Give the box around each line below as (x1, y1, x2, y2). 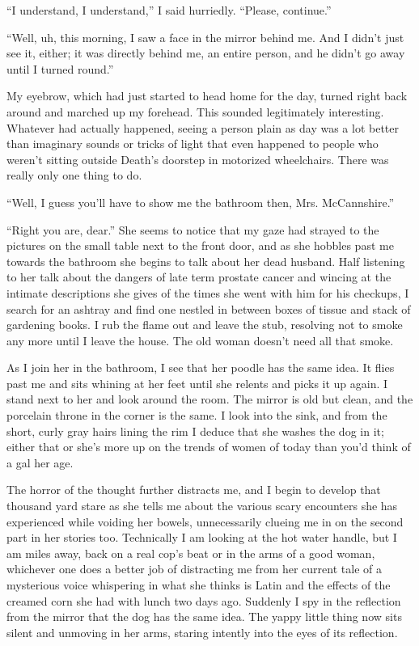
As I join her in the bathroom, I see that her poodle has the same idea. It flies (6, 359, 395, 376)
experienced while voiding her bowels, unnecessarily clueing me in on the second (6, 513, 404, 530)
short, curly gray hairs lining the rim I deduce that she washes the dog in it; (6, 422, 384, 439)
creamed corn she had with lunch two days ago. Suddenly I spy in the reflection (6, 592, 401, 609)
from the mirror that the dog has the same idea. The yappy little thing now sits (6, 608, 402, 625)
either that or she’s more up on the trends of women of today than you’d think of (6, 438, 411, 455)
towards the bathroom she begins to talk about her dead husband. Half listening (6, 252, 405, 269)
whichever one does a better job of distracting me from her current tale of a (6, 560, 382, 577)
